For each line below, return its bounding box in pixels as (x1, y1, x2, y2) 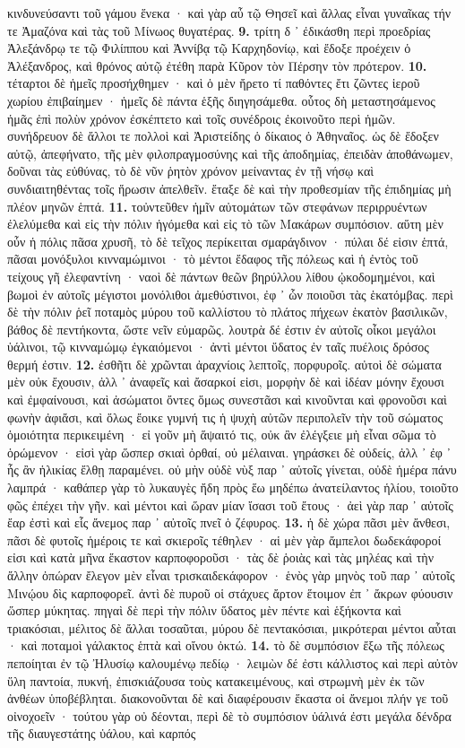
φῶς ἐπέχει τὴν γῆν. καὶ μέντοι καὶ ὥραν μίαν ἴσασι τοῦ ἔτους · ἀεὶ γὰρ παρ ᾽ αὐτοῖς (7, 495, 453, 514)
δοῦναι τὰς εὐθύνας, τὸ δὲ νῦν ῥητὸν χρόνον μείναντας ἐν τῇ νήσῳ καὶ (7, 161, 375, 180)
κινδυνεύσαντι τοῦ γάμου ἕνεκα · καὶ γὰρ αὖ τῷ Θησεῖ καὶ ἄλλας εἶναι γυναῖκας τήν (7, 4, 452, 22)
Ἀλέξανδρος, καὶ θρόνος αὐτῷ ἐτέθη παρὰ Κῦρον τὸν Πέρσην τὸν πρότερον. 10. (7, 56, 427, 74)
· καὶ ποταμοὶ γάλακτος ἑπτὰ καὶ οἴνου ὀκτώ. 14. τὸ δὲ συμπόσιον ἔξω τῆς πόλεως (7, 636, 444, 655)
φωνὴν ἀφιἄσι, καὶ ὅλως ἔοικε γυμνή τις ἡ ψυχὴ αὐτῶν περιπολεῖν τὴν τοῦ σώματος (7, 407, 443, 426)
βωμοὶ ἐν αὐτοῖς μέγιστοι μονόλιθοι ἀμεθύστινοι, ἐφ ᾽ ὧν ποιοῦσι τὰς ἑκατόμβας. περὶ (7, 284, 453, 303)
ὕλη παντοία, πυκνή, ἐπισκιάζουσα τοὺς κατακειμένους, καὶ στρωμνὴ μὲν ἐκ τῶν (7, 671, 425, 690)
